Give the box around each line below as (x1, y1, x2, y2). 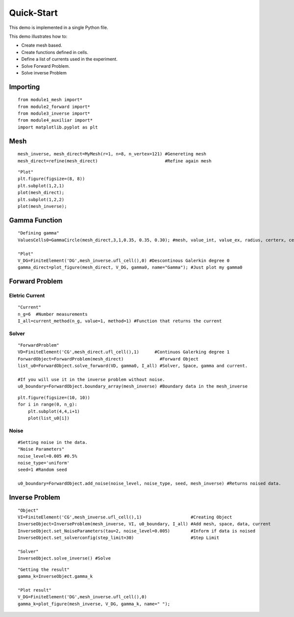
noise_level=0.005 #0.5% (18, 453, 77, 459)
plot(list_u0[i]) (27, 415, 70, 421)
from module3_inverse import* (18, 111, 91, 116)
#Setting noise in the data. (18, 439, 88, 445)
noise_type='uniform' (18, 460, 70, 466)
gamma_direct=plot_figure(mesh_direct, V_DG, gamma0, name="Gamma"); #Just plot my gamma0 (18, 265, 243, 270)
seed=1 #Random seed (18, 467, 67, 473)
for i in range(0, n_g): (18, 402, 77, 407)
